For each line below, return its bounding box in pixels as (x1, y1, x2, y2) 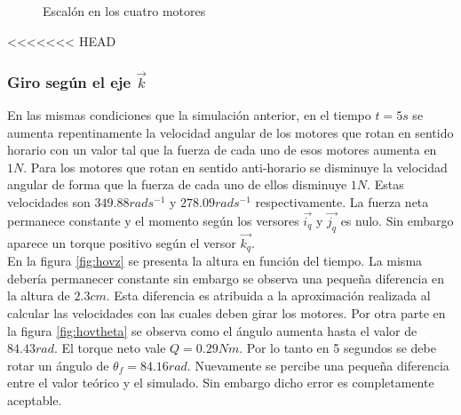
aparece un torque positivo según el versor (7, 233, 236, 251)
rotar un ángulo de (7, 355, 109, 374)
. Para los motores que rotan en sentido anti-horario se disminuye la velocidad (23, 157, 448, 176)
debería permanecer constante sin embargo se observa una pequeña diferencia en (7, 268, 445, 287)
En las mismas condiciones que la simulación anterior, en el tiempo (7, 106, 371, 124)
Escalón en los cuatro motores (43, 2, 206, 20)
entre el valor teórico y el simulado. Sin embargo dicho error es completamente (7, 373, 434, 392)
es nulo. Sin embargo (340, 211, 454, 229)
